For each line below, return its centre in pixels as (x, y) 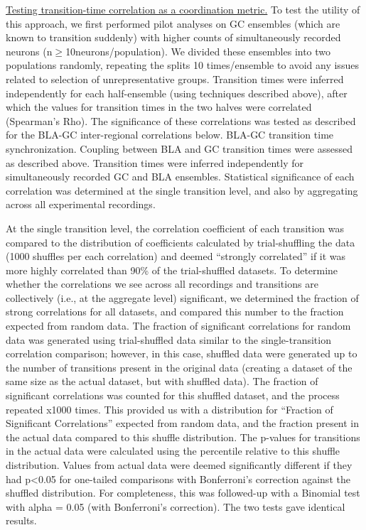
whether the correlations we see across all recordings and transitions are (162, 284)
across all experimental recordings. (81, 204)
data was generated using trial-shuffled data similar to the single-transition (168, 339)
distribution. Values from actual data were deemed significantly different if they (179, 465)
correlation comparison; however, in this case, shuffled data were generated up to (182, 353)
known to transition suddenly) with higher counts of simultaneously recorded (173, 37)
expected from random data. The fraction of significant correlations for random (178, 326)
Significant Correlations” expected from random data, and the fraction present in (183, 423)
